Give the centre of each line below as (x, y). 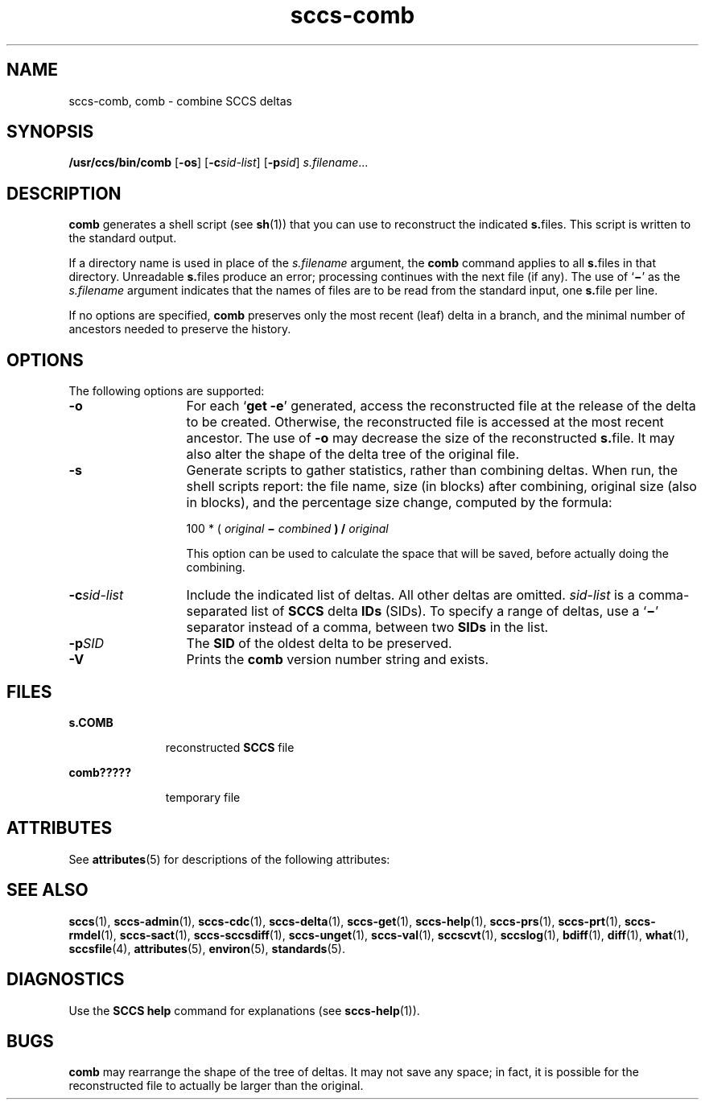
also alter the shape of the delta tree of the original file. (353, 454)
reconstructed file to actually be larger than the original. (216, 1086)
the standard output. (123, 238)
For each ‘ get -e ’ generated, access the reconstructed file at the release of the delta (441, 406)
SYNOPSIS (50, 132)
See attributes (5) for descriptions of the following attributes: (229, 859)
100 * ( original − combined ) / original (287, 529)
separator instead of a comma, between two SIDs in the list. (367, 627)
